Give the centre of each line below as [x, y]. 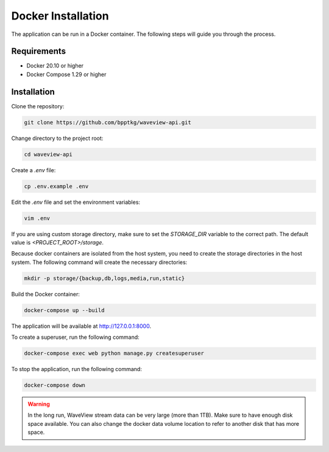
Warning [39, 404]
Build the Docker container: [46, 294]
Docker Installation [60, 16]
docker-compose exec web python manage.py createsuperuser [114, 353]
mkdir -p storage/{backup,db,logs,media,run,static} [104, 278]
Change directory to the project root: [57, 138]
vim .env [37, 218]
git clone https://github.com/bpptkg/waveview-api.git [108, 122]
